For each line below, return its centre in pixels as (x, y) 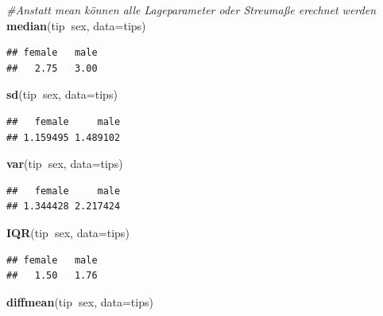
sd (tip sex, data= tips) (62, 94)
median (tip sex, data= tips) (76, 25)
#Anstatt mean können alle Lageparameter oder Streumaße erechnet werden (191, 10)
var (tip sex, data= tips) (65, 164)
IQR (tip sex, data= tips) (68, 232)
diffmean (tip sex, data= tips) (80, 301)
